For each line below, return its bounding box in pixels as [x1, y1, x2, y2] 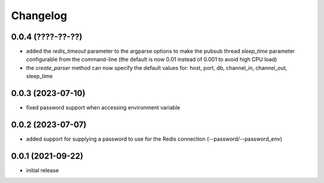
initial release [26, 166, 59, 173]
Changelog [11, 9, 67, 22]
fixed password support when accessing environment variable [26, 104, 181, 111]
